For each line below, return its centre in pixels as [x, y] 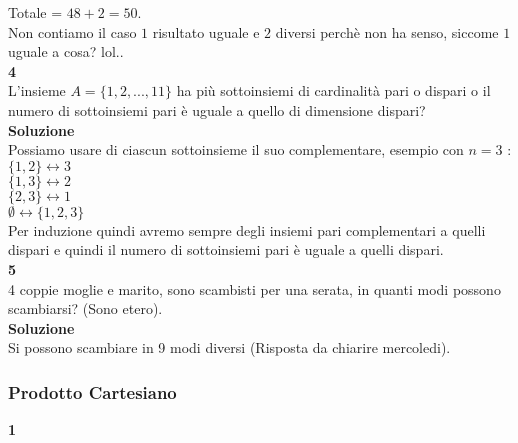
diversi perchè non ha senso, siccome [387, 31]
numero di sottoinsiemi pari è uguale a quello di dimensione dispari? [217, 109]
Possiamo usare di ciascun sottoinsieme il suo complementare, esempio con [236, 149]
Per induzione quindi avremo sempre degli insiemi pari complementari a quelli [247, 229]
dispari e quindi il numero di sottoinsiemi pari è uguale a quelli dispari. [226, 249]
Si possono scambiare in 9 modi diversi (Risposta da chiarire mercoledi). [229, 347]
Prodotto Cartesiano [92, 391]
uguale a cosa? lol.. [66, 51]
